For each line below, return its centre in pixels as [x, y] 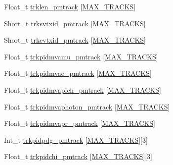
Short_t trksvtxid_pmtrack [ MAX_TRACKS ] [75, 23]
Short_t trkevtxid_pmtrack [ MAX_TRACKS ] [75, 40]
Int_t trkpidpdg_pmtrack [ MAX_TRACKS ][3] [76, 139]
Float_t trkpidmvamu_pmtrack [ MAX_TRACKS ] [81, 56]
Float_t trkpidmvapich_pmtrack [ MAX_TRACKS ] [83, 89]
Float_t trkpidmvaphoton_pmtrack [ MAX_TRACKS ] [87, 106]
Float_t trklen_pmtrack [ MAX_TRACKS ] [70, 6]
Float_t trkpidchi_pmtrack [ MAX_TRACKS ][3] [78, 156]
